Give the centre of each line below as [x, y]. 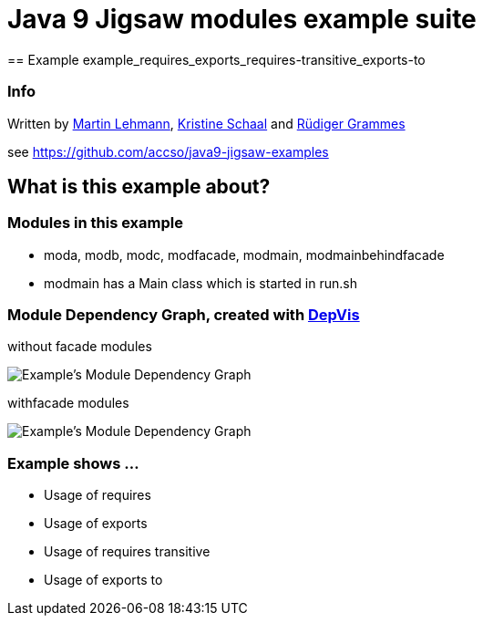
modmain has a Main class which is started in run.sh [200, 283]
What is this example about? [139, 186]
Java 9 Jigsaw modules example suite [242, 19]
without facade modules [80, 347]
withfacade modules [68, 403]
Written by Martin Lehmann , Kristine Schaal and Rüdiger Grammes [206, 123]
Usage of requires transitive [127, 552]
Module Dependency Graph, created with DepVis [184, 315]
